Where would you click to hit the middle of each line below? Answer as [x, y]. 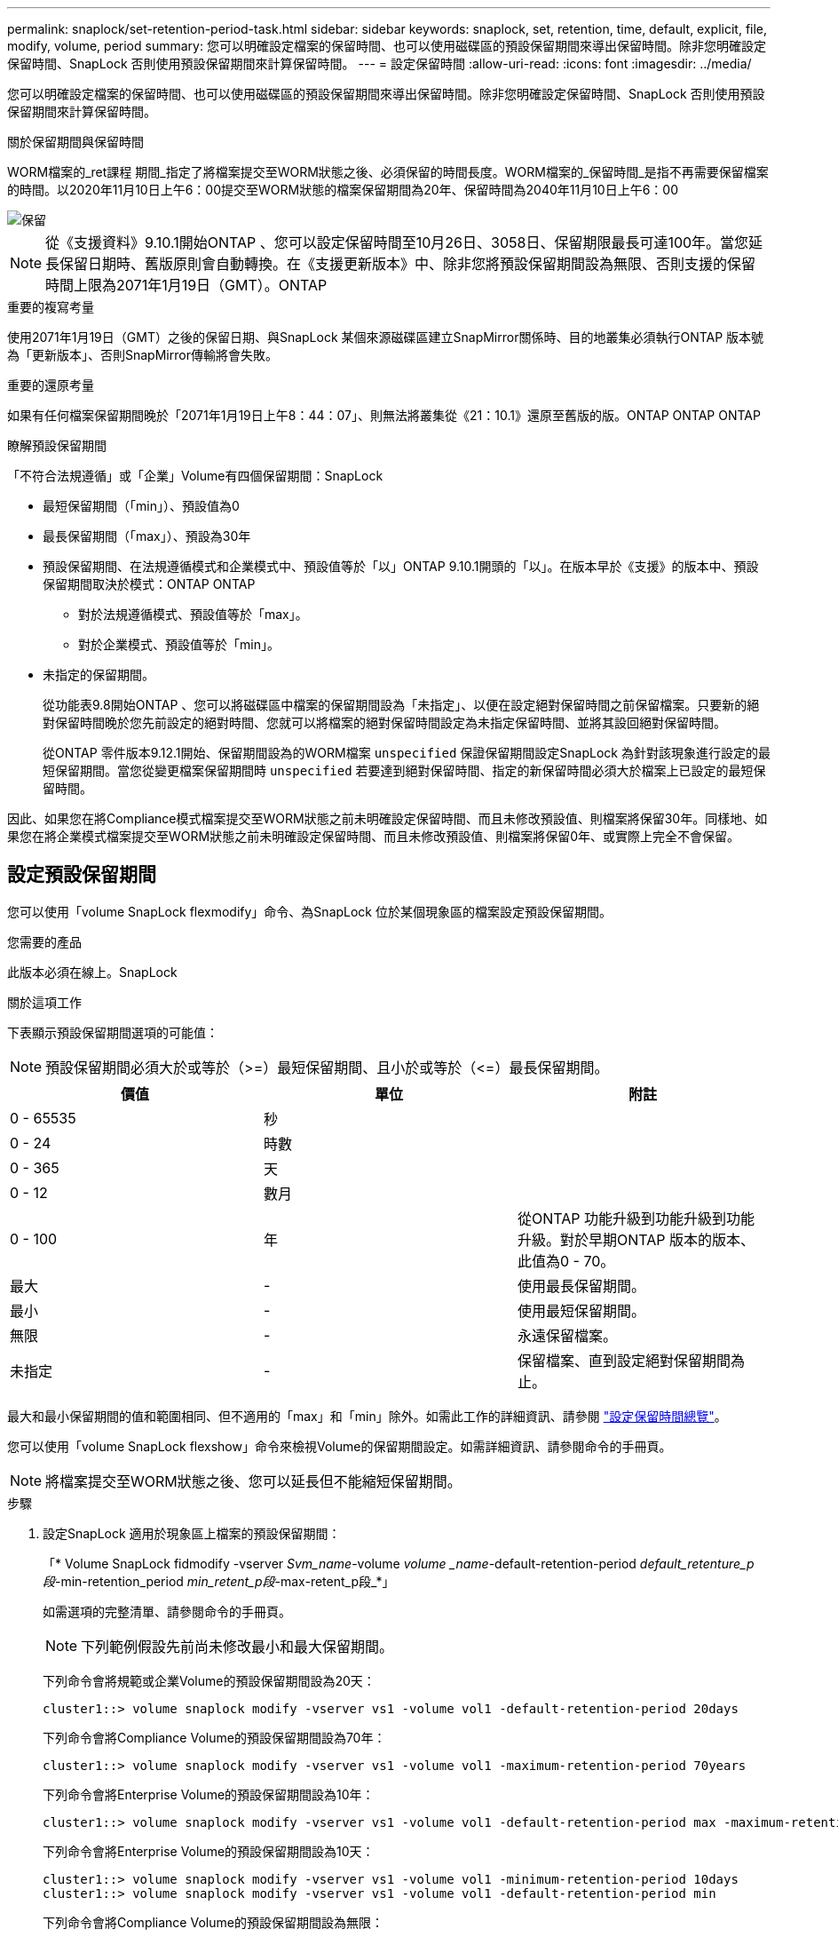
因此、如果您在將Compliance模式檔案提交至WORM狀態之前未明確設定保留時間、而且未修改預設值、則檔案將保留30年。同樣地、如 [387, 818]
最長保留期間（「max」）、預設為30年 [147, 536]
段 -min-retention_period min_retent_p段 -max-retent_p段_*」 [219, 1581]
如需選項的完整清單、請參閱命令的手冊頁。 [167, 1611]
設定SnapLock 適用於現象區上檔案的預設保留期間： [192, 1533]
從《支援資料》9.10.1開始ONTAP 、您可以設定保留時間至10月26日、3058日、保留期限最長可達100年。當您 [397, 242]
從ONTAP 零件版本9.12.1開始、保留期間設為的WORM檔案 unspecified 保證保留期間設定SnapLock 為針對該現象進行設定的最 [407, 753]
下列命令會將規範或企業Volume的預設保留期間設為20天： [209, 1680]
